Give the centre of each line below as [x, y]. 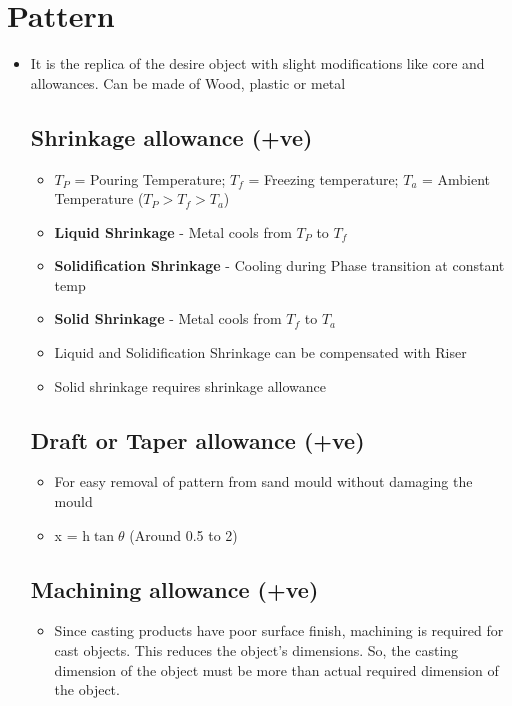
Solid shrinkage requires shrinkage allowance [190, 385]
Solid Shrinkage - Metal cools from [168, 318]
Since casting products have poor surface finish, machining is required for [279, 630]
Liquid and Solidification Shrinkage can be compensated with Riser [260, 352]
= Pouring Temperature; [150, 178]
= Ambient [456, 178]
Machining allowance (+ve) [174, 588]
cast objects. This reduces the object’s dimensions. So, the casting [256, 650]
